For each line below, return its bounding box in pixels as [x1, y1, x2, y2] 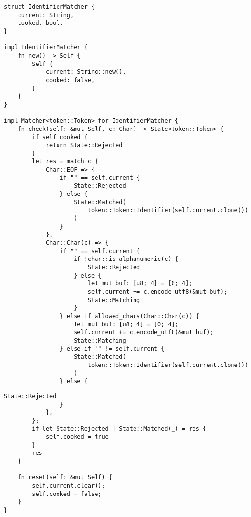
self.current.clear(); [32, 482, 105, 490]
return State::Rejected [45, 142, 123, 149]
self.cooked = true [45, 433, 109, 441]
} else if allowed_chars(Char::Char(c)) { [59, 312, 199, 320]
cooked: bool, [18, 20, 63, 27]
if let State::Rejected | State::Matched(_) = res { [32, 425, 207, 432]
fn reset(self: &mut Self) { [18, 474, 112, 481]
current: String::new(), [45, 68, 126, 76]
